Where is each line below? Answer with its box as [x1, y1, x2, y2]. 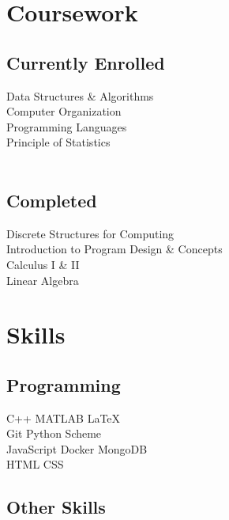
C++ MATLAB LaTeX [6, 409, 121, 426]
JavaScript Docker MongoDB [6, 440, 148, 457]
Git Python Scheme [6, 425, 102, 442]
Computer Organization [6, 103, 122, 120]
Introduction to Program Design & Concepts [6, 241, 223, 257]
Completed [6, 188, 97, 212]
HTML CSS [6, 456, 64, 473]
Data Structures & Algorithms [6, 87, 154, 104]
